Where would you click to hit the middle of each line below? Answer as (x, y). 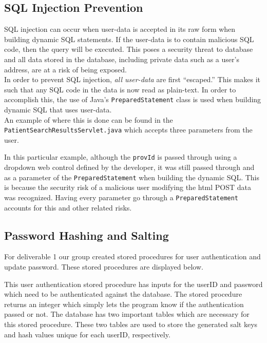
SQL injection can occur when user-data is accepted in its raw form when (120, 29)
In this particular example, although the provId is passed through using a (121, 157)
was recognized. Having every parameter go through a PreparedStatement (121, 197)
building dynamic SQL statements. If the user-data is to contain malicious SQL (129, 39)
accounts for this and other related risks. (68, 207)
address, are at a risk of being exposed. (65, 69)
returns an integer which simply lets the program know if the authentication (124, 304)
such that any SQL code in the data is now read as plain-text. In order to (120, 89)
